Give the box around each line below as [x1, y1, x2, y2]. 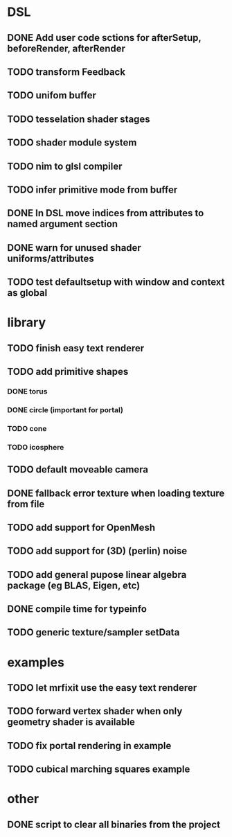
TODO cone [7, 423, 47, 433]
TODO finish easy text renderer [7, 342, 145, 354]
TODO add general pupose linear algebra [7, 569, 187, 581]
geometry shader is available [7, 716, 135, 728]
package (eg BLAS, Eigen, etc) [7, 579, 141, 591]
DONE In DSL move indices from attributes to [7, 207, 204, 219]
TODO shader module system [7, 136, 137, 149]
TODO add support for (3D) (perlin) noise [7, 545, 188, 557]
